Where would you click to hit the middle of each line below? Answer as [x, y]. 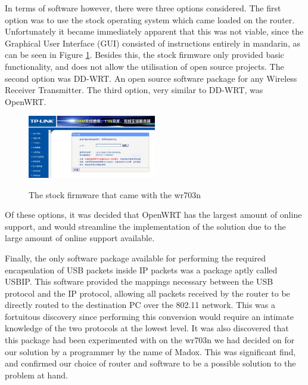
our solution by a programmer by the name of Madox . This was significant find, [150, 351]
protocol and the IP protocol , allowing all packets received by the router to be [147, 293]
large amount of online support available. [80, 238]
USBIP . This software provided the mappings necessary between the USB [139, 281]
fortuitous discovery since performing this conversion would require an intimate [149, 316]
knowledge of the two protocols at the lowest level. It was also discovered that [147, 328]
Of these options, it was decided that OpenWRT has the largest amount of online [153, 215]
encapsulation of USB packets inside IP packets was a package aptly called [141, 269]
